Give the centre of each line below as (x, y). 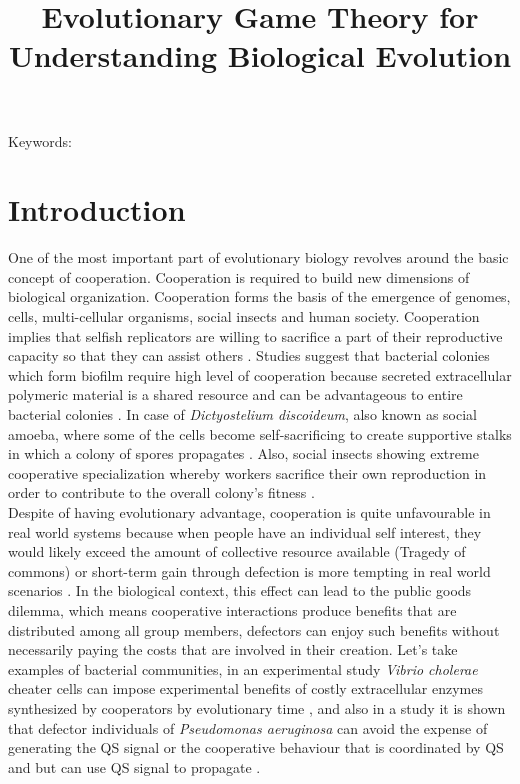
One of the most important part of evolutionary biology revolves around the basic (258, 257)
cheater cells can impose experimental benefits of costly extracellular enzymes (245, 688)
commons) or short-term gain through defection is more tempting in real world (249, 570)
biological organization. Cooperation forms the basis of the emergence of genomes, (259, 296)
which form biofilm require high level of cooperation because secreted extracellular (260, 374)
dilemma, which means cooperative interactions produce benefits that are (232, 609)
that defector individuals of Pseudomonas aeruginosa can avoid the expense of (248, 727)
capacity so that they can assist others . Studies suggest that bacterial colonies (249, 355)
